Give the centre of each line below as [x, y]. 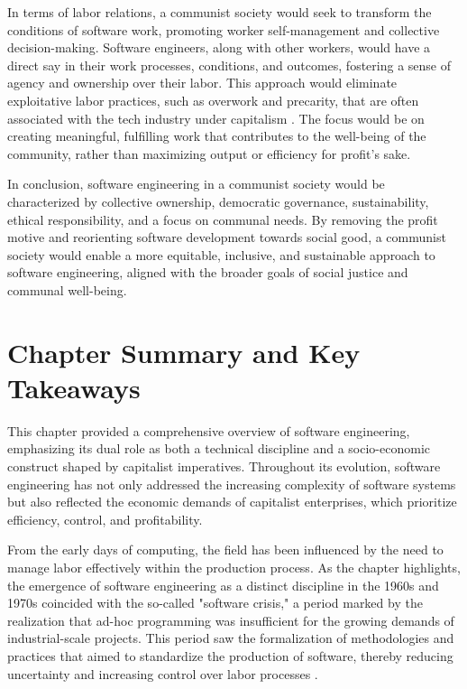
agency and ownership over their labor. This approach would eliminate [202, 83]
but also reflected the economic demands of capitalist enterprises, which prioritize [232, 502]
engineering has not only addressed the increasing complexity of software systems [232, 484]
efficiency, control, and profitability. [105, 519]
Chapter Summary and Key [184, 352]
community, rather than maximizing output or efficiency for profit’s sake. [209, 153]
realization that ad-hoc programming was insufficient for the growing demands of [231, 620]
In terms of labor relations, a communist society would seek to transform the [220, 12]
